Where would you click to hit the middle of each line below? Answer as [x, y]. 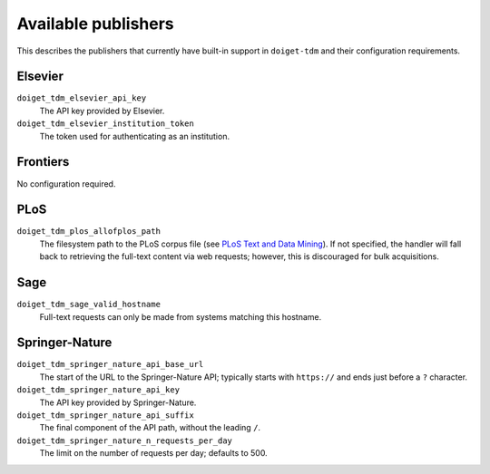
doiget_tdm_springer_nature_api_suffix [105, 415]
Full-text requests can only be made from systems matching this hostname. [181, 316]
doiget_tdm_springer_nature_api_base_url [110, 364]
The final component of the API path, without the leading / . [150, 428]
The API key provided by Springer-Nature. [118, 402]
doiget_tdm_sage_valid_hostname [88, 305]
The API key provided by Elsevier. [102, 111]
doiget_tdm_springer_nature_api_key [98, 390]
